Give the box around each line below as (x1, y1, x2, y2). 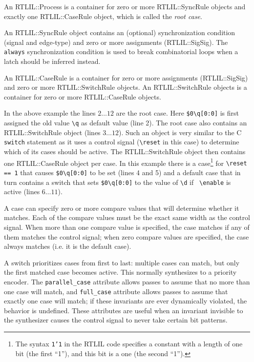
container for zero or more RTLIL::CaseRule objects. (4, 91, 161, 101)
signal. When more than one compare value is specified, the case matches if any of (4, 221, 250, 232)
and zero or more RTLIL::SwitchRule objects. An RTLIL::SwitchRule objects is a (4, 82, 247, 92)
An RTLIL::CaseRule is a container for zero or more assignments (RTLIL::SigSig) (4, 72, 248, 82)
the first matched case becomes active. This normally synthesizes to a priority (4, 267, 237, 277)
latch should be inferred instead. (4, 56, 101, 66)
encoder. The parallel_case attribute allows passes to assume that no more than (4, 276, 250, 286)
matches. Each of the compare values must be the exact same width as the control (4, 212, 250, 222)
